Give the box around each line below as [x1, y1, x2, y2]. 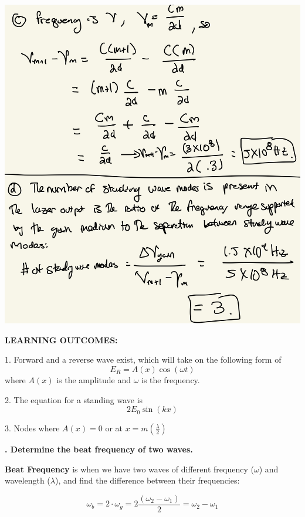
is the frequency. [141, 374, 200, 386]
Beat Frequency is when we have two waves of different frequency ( [5, 462, 254, 475]
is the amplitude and [56, 374, 131, 386]
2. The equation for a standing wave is [5, 393, 143, 406]
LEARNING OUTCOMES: [5, 333, 118, 346]
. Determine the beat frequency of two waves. [5, 443, 193, 455]
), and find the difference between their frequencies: [55, 474, 240, 486]
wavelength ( [5, 474, 50, 486]
